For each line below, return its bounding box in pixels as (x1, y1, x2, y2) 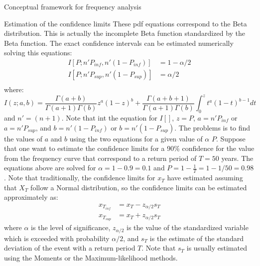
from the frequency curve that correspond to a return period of (4, 152, 197, 163)
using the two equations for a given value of (69, 133, 203, 143)
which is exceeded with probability (4, 233, 110, 243)
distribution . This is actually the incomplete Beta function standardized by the (4, 28, 246, 38)
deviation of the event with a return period (4, 243, 135, 253)
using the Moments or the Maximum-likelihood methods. (4, 252, 178, 263)
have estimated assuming (167, 172, 243, 183)
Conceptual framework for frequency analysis (4, 1, 141, 11)
